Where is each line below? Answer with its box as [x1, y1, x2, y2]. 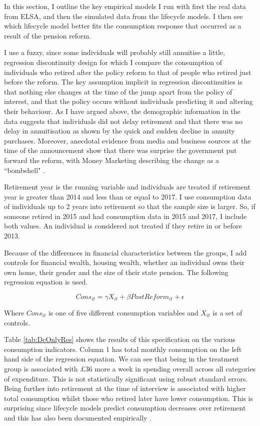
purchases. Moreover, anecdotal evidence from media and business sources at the [4, 135, 251, 145]
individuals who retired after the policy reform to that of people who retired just [4, 66, 251, 77]
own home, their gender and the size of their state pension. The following [4, 266, 228, 277]
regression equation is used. [4, 276, 88, 287]
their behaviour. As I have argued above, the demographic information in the [4, 105, 240, 116]
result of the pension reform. [4, 30, 91, 40]
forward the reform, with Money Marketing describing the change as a [4, 154, 219, 165]
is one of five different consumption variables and [48, 307, 198, 318]
